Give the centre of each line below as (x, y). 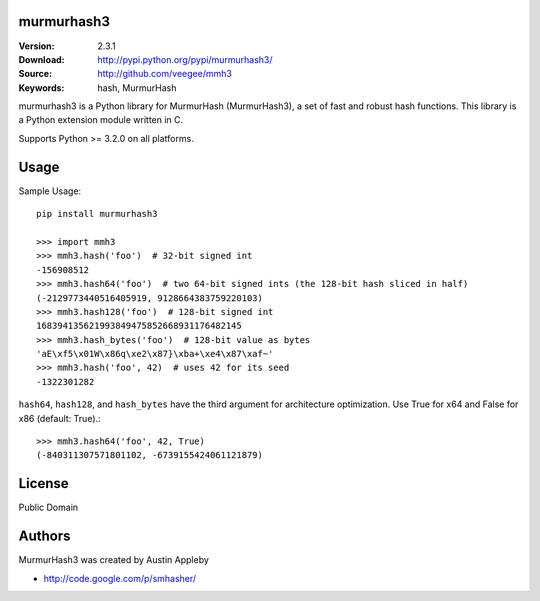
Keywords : (41, 87)
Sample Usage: (50, 191)
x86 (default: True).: (59, 418)
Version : (36, 46)
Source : (35, 74)
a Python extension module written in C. (101, 120)
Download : (41, 59)
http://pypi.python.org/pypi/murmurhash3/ (185, 59)
